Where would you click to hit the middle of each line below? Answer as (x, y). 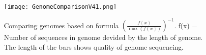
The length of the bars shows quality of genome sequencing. (94, 46)
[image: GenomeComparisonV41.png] (60, 7)
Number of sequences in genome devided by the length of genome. (103, 37)
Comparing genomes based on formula (61, 25)
